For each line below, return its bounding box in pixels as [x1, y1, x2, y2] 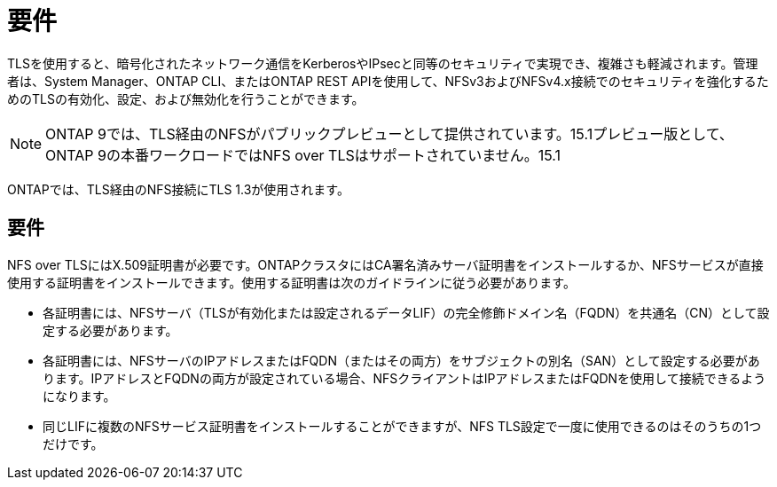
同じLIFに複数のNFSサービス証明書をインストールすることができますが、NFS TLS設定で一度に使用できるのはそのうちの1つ [43, 418, 762, 434]
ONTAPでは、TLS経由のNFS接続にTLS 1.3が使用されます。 [7, 181, 349, 197]
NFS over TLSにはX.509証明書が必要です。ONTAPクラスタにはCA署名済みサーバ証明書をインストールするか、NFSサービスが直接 [7, 256, 764, 272]
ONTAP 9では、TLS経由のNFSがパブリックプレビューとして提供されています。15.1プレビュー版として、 [45, 124, 734, 143]
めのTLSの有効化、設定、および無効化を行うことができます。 [7, 90, 365, 106]
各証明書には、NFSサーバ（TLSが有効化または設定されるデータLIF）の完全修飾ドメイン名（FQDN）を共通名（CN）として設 [43, 304, 770, 320]
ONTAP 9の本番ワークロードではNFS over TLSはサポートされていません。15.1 [45, 145, 561, 164]
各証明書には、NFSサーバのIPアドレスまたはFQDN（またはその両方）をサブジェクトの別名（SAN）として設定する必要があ [43, 352, 760, 368]
